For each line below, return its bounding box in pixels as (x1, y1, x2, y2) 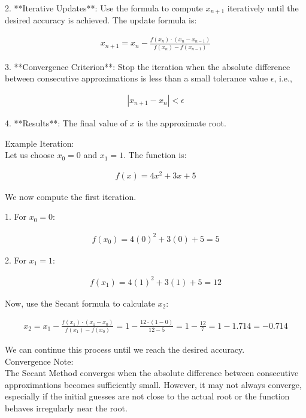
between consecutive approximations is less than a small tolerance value (5, 72, 268, 84)
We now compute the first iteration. (5, 190, 137, 202)
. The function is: (123, 149, 187, 161)
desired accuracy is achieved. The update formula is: (5, 14, 197, 26)
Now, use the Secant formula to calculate (5, 296, 155, 309)
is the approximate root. (137, 116, 226, 129)
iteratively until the (227, 2, 299, 14)
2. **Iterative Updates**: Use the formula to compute (5, 2, 203, 14)
